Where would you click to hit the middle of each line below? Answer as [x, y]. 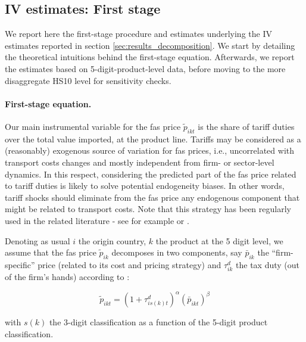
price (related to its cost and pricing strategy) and [129, 264]
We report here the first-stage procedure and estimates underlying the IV [138, 34]
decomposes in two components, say [177, 252]
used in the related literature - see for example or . [97, 220]
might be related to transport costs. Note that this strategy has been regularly [148, 209]
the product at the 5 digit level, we [219, 240]
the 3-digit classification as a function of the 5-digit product [158, 322]
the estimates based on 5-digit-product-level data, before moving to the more [145, 68]
